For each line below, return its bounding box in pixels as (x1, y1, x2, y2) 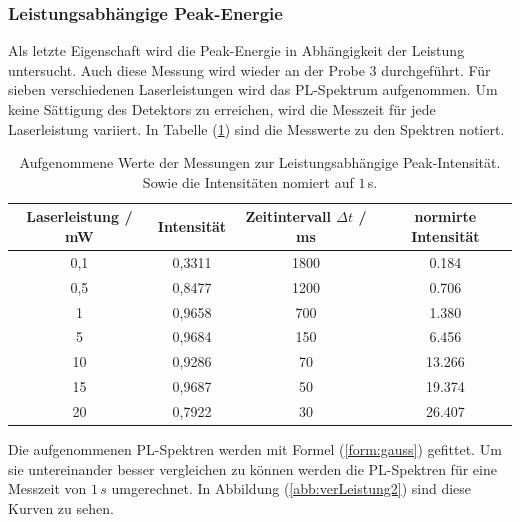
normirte (414, 206, 477, 227)
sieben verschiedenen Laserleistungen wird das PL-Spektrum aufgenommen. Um (8, 79, 498, 100)
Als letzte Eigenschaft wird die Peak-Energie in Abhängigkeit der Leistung (8, 40, 465, 61)
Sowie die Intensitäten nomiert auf (142, 171, 354, 192)
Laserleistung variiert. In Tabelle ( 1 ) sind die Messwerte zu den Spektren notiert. (8, 118, 505, 139)
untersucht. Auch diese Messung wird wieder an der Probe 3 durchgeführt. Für (8, 59, 491, 80)
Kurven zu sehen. (8, 497, 114, 518)
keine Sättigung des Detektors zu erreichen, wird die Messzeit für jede (8, 99, 436, 119)
